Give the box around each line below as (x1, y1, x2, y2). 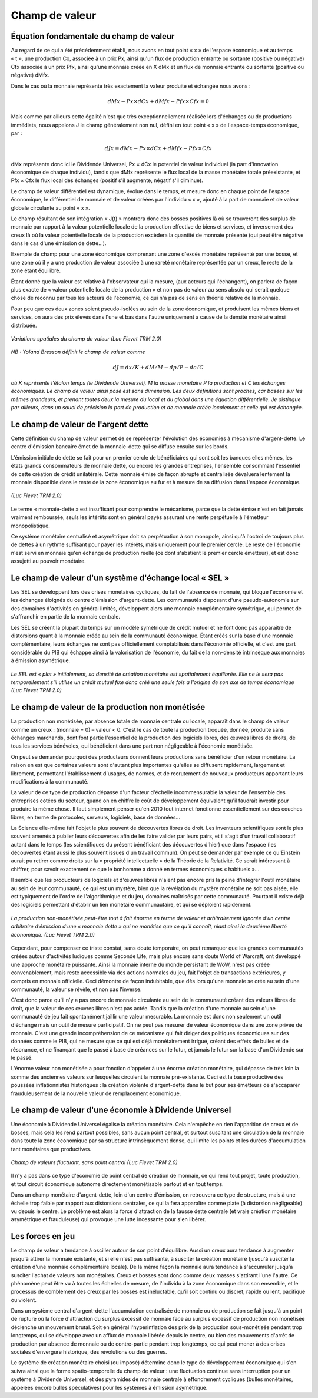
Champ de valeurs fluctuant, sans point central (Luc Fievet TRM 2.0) (11, 1159, 178, 1166)
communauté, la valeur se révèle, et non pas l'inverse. (11, 986, 142, 993)
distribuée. (11, 322, 37, 329)
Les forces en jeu (11, 1231, 75, 1241)
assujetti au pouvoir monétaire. (11, 557, 87, 565)
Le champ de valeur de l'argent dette (11, 419, 148, 429)
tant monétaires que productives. (11, 1145, 91, 1152)
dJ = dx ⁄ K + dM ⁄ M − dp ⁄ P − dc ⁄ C (112, 364, 204, 371)
